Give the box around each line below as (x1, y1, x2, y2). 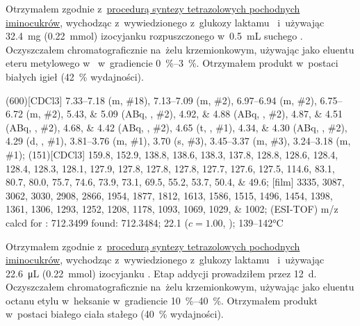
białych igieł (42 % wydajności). (6, 69, 144, 83)
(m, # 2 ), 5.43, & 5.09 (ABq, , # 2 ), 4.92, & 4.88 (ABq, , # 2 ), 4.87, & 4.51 (26, 106, 343, 121)
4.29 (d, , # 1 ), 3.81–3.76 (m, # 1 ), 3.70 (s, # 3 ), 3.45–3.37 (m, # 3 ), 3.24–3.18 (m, (6, 133, 351, 148)
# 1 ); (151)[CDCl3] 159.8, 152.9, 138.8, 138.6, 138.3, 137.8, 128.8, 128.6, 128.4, (6, 147, 338, 161)
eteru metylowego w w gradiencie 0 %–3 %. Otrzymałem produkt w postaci (6, 56, 338, 70)
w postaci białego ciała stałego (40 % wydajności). (6, 307, 224, 321)
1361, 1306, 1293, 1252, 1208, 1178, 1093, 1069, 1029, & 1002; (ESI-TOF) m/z (6, 202, 338, 216)
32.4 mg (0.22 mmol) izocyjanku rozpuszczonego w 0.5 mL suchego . (6, 28, 303, 43)
